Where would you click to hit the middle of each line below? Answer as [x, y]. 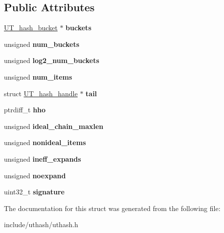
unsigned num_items [38, 76]
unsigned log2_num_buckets [52, 60]
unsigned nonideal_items [45, 142]
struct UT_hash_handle [41, 93]
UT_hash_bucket [31, 28]
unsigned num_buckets [42, 44]
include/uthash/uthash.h [41, 224]
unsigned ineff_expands [43, 159]
